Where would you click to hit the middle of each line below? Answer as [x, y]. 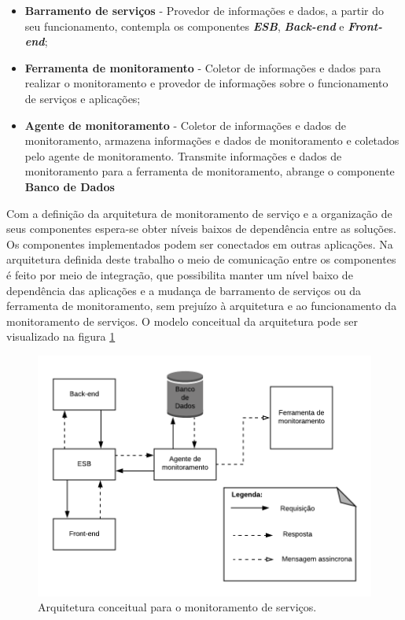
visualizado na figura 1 [61, 336]
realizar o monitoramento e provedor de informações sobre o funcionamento [206, 83]
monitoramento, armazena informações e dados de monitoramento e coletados [212, 140]
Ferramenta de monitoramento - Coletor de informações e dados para [203, 67]
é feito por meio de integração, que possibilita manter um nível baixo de [180, 274]
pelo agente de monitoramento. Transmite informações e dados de [183, 155]
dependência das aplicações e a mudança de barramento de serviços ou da [184, 290]
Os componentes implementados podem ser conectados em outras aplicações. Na [200, 244]
